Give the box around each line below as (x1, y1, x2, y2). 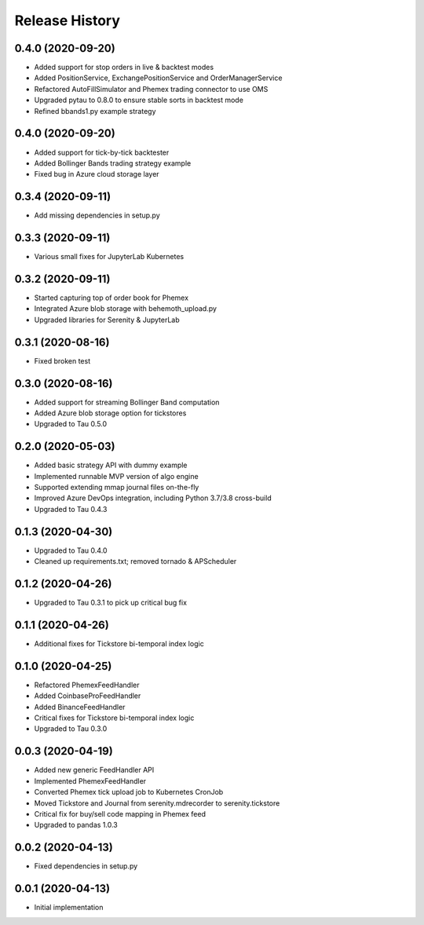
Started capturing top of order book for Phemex (34, 293, 188, 302)
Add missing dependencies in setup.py (34, 210, 160, 220)
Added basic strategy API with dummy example (34, 460, 188, 470)
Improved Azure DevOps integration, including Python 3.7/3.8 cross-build (34, 493, 272, 503)
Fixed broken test (34, 356, 90, 365)
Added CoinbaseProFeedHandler (34, 691, 141, 700)
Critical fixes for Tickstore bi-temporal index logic (34, 713, 195, 722)
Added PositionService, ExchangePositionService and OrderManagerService (34, 73, 283, 82)
